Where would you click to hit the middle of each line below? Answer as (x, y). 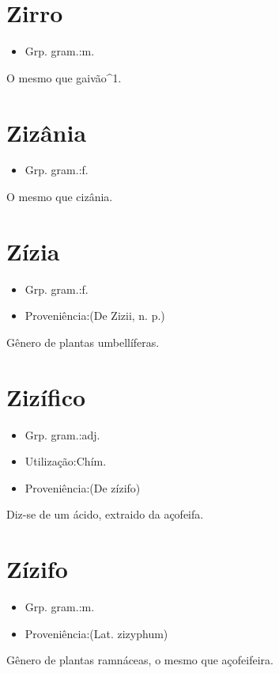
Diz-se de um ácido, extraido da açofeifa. (105, 514)
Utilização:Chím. (66, 461)
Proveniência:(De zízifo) (83, 487)
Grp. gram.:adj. (62, 434)
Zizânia (47, 132)
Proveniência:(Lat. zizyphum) (96, 633)
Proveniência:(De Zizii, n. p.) (95, 316)
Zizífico (46, 396)
